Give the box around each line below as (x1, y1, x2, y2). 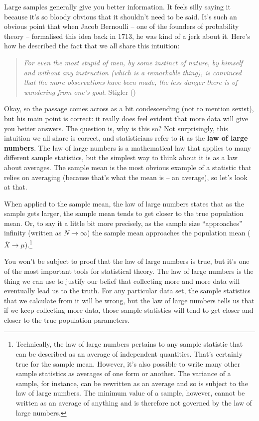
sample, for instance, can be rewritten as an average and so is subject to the (15, 378, 248, 388)
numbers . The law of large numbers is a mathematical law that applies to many (4, 142, 251, 153)
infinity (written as (4, 227, 62, 238)
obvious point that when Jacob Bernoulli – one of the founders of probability (4, 21, 239, 31)
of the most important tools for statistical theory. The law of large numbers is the (4, 265, 254, 276)
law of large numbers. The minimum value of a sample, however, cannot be (15, 388, 245, 398)
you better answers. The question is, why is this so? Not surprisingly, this (4, 123, 229, 133)
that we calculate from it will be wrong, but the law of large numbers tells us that (4, 295, 255, 305)
